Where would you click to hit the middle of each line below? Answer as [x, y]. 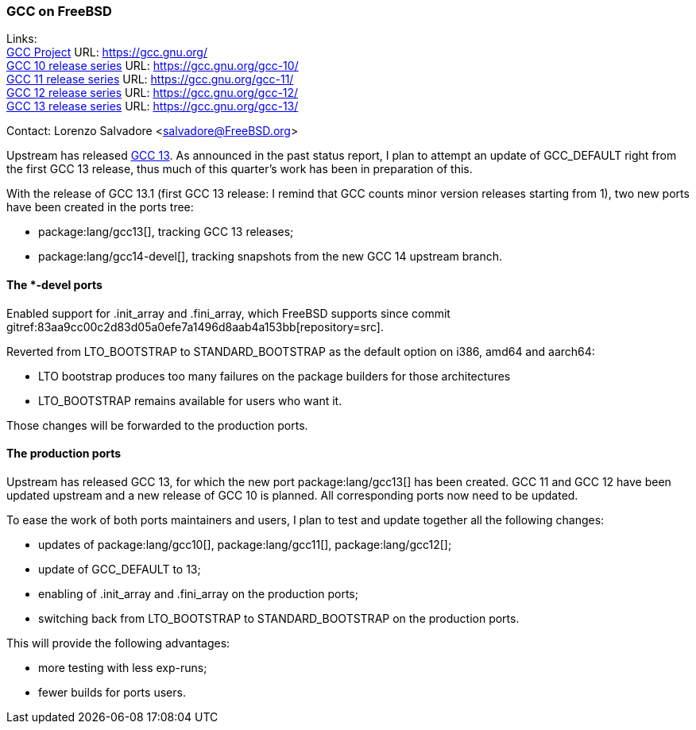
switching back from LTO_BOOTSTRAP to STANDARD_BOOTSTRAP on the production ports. [279, 618]
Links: [22, 39]
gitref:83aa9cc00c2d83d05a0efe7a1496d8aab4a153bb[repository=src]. [195, 326]
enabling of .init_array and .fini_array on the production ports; [198, 593]
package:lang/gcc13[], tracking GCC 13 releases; [166, 232]
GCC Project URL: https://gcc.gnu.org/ [107, 52]
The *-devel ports [54, 284]
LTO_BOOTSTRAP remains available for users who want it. [190, 400]
